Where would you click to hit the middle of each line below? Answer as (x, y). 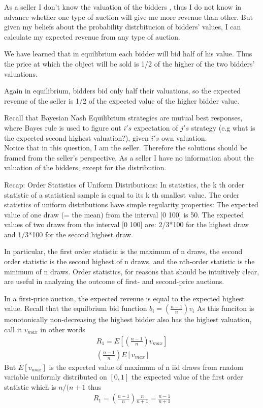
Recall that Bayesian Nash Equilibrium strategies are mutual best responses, (123, 118)
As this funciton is (225, 308)
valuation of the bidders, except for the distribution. (85, 167)
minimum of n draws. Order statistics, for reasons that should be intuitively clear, (132, 271)
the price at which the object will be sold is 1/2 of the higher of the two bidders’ (129, 63)
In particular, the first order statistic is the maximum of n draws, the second (123, 251)
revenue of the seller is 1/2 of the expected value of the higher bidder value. (122, 100)
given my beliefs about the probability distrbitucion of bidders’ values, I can (123, 27)
